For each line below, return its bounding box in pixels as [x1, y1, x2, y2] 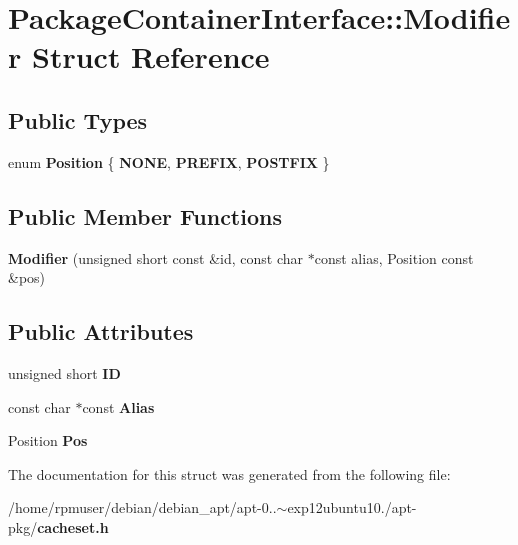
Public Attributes [8, 316, 194, 347]
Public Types [8, 104, 148, 135]
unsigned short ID [8, 362, 121, 383]
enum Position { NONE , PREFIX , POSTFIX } [8, 151, 330, 172]
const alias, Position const [314, 247, 474, 268]
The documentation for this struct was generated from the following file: [8, 463, 451, 484]
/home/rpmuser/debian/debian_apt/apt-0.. [8, 497, 277, 518]
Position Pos [8, 430, 88, 451]
